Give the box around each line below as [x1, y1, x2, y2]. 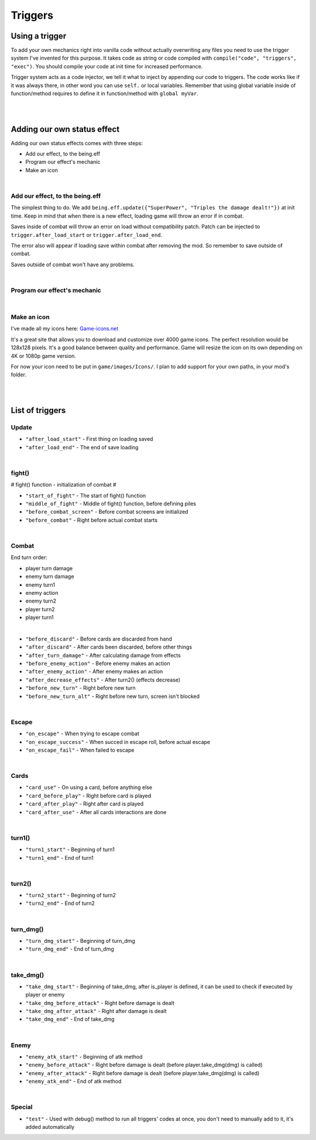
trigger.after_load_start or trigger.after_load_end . [11, 231, 163, 238]
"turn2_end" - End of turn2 [25, 900, 95, 907]
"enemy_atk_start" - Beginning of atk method [25, 1053, 143, 1060]
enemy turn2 [25, 597, 57, 605]
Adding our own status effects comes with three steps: [11, 139, 143, 146]
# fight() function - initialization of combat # [11, 481, 116, 488]
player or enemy [25, 991, 65, 998]
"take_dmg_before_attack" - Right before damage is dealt [25, 999, 175, 1006]
